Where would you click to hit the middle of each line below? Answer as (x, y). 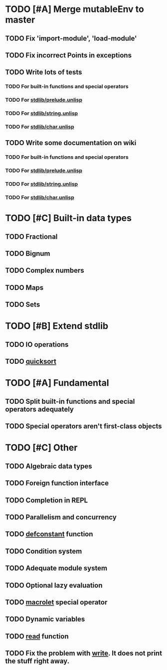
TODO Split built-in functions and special (70, 401)
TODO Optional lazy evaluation (54, 585)
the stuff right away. (37, 661)
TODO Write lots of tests (44, 72)
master (20, 20)
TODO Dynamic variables (45, 619)
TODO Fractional (31, 236)
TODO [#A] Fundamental (57, 383)
